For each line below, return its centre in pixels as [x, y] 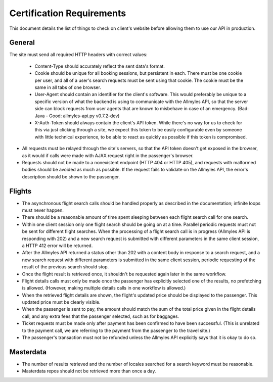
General [22, 43]
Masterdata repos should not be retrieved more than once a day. [89, 371]
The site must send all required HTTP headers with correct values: [78, 55]
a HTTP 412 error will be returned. [57, 246]
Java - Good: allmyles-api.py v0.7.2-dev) [77, 116]
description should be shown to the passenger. [71, 176]
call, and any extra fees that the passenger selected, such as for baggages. [101, 316]
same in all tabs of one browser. [68, 87]
